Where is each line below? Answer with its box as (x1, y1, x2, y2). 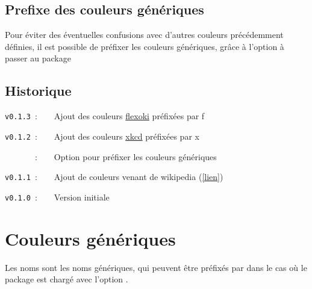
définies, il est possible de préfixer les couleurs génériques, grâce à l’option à (5, 40, 284, 52)
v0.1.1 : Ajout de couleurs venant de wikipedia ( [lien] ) (5, 170, 223, 183)
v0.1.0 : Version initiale (5, 190, 110, 203)
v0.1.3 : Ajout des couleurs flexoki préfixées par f (5, 110, 205, 122)
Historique (5, 81, 72, 100)
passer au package (5, 52, 71, 64)
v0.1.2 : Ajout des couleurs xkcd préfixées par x (5, 129, 199, 142)
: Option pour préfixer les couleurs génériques (34, 150, 217, 163)
